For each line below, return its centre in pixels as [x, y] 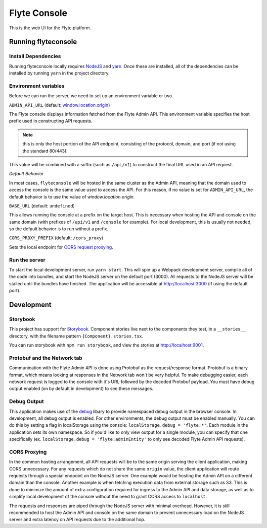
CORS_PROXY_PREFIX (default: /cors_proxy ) [56, 238]
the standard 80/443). [45, 151]
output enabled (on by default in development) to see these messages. [81, 389]
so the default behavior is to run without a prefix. [59, 229]
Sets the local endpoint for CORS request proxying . [61, 247]
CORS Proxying [28, 452]
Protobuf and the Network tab [46, 358]
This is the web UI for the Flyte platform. [50, 28]
